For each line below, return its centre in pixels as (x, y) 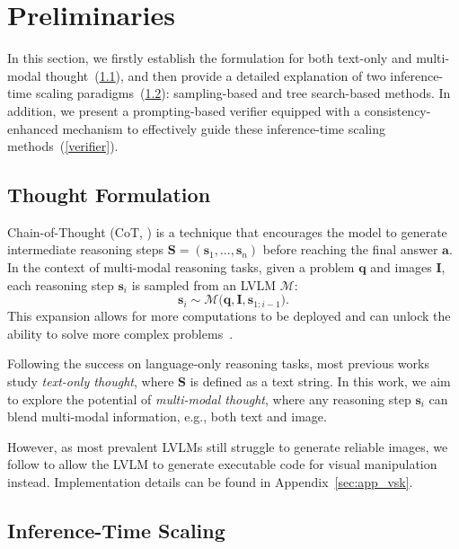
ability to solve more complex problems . (120, 333)
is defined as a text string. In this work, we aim (320, 381)
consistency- (397, 110)
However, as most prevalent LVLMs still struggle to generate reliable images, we (228, 446)
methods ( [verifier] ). (63, 146)
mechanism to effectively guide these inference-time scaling (224, 128)
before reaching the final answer (350, 249)
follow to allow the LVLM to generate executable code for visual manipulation (222, 464)
